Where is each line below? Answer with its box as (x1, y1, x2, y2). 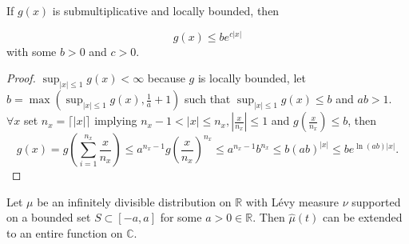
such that (185, 90, 231, 107)
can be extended (323, 209, 403, 226)
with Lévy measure (245, 193, 339, 210)
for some (160, 209, 202, 226)
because (147, 70, 185, 86)
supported (351, 193, 401, 210)
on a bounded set (6, 209, 91, 226)
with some (6, 42, 57, 59)
